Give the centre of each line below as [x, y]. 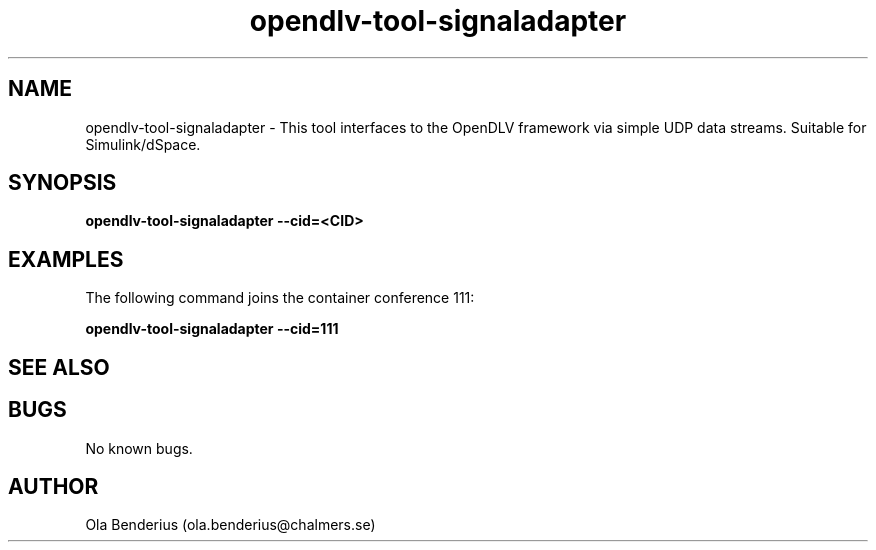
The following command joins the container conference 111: [280, 298]
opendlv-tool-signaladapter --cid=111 [212, 329]
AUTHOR [53, 486]
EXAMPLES [66, 259]
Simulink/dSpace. [143, 144]
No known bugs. [139, 448]
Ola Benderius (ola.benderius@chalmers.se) [230, 525]
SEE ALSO [59, 367]
